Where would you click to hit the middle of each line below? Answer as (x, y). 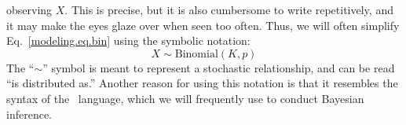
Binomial (196, 54)
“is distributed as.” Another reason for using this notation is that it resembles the (202, 83)
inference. (29, 114)
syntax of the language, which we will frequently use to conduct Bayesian (185, 98)
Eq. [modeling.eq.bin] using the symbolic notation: (128, 40)
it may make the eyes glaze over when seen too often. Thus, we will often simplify (203, 25)
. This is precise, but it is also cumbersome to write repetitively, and (229, 9)
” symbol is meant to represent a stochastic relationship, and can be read (219, 67)
